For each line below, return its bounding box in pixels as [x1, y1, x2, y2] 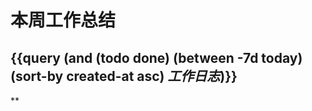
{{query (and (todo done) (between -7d [10, 49, 259, 66]
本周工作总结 [10, 9, 117, 32]
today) [261, 49, 303, 66]
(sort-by [10, 67, 64, 85]
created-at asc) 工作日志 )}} [66, 67, 238, 85]
